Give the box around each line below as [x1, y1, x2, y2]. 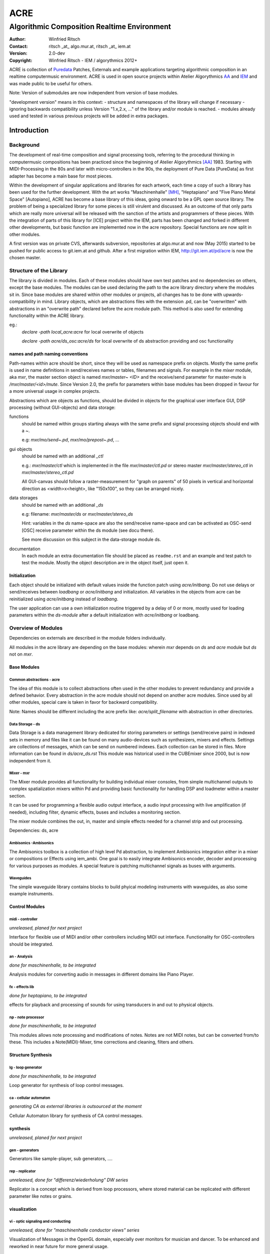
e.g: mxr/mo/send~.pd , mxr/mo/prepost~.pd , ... [21, 437, 119, 443]
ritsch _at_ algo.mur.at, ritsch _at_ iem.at [48, 43, 131, 49]
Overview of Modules [9, 624, 62, 632]
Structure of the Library [9, 267, 68, 274]
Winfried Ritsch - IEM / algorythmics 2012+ [48, 57, 137, 63]
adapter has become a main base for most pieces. [9, 173, 112, 179]
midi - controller [9, 917, 38, 922]
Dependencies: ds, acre [9, 828, 58, 834]
